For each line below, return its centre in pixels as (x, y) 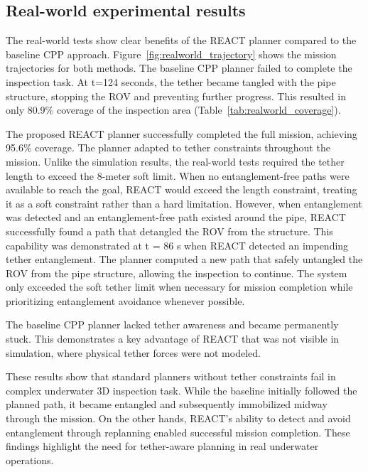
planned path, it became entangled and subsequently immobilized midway (167, 404)
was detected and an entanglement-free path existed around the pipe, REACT (176, 217)
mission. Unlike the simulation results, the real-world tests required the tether (175, 161)
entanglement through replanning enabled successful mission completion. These (178, 432)
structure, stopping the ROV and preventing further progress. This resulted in (176, 96)
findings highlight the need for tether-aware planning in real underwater (162, 446)
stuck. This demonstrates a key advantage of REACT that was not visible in (173, 339)
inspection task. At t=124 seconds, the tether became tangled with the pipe (171, 81)
